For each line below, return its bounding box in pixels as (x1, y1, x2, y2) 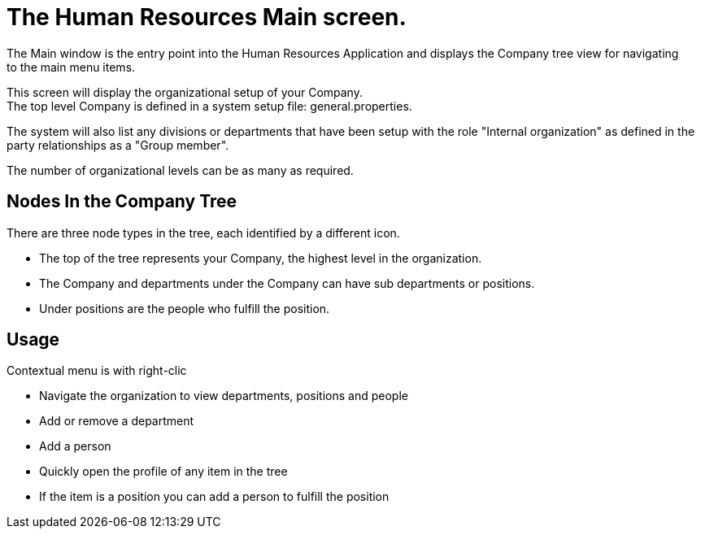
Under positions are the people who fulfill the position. (39, 301, 330, 315)
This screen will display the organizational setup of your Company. (7, 85, 363, 99)
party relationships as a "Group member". (7, 137, 229, 152)
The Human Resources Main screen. (7, 3, 407, 31)
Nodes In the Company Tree (7, 191, 237, 212)
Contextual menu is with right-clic (7, 363, 187, 378)
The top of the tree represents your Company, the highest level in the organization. (39, 250, 482, 265)
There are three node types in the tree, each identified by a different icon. (7, 225, 400, 240)
